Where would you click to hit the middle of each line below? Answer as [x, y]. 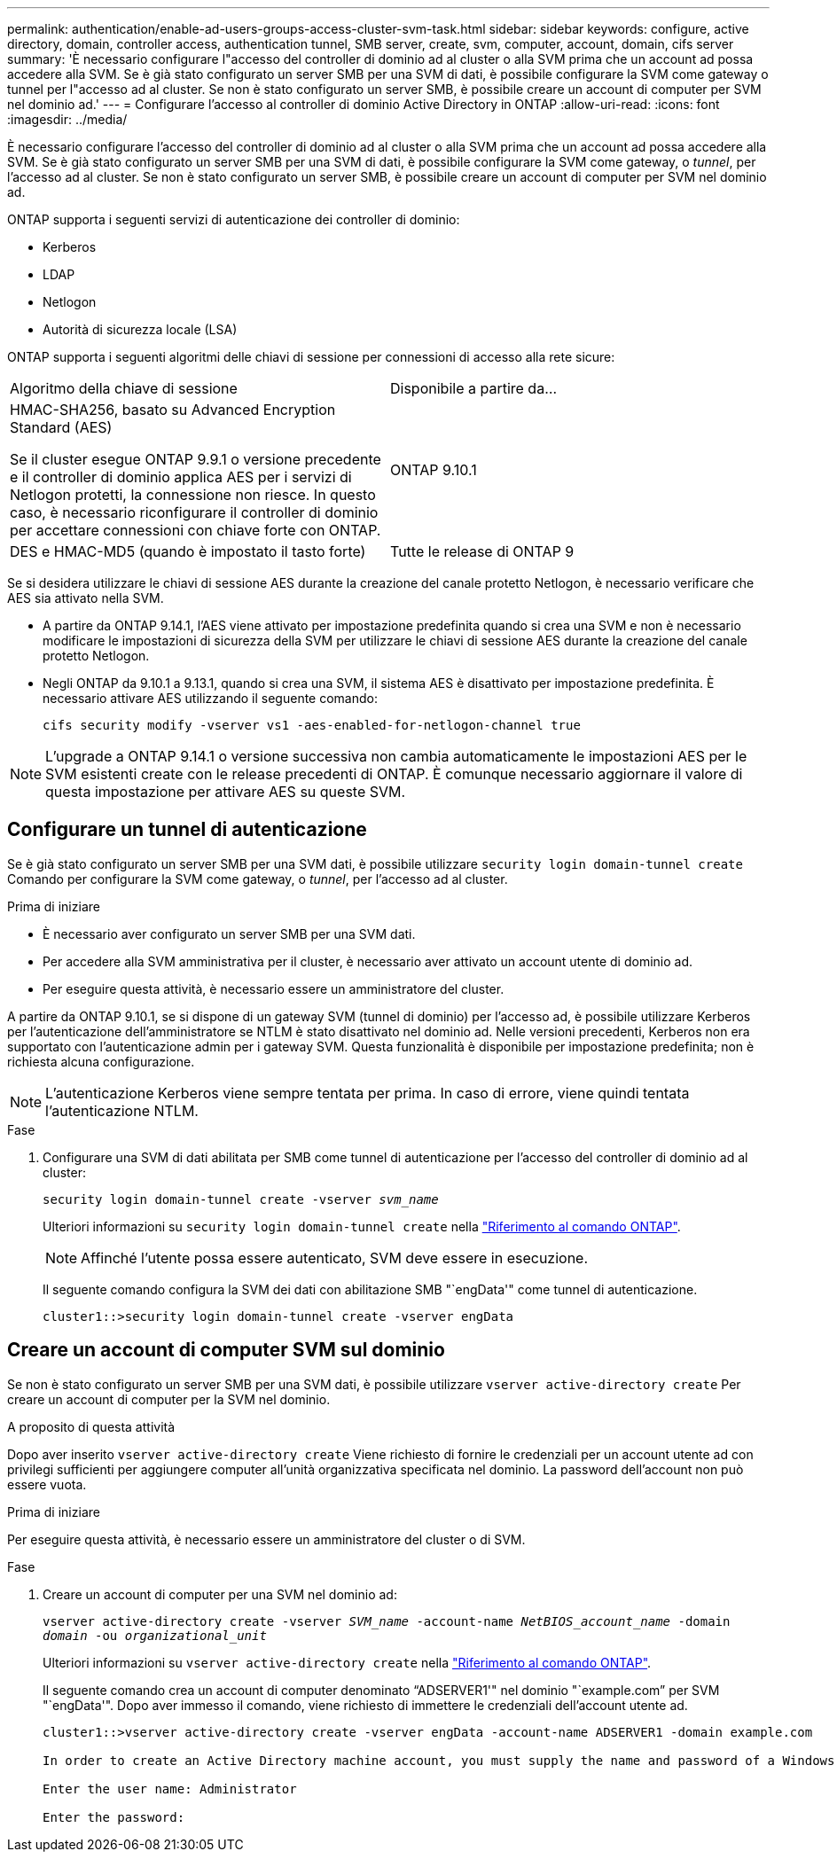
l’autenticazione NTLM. [122, 1110]
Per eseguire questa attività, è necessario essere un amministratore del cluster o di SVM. [266, 1539]
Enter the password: [114, 1817]
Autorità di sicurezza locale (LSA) [140, 329]
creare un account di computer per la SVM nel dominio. [169, 1399]
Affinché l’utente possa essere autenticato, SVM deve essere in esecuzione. [335, 1258]
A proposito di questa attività [91, 1426]
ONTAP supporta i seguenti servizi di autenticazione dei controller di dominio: [234, 219]
